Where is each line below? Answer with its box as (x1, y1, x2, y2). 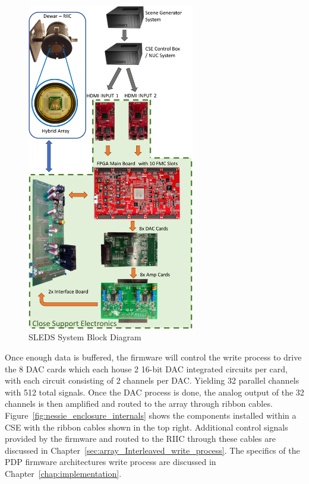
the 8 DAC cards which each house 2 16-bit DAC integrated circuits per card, (5, 362, 288, 375)
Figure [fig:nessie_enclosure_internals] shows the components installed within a (5, 409, 297, 421)
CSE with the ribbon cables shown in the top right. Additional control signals (5, 420, 288, 433)
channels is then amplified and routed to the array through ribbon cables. (5, 397, 273, 410)
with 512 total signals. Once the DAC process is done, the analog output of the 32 (5, 385, 304, 398)
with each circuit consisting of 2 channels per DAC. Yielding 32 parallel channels (5, 374, 299, 387)
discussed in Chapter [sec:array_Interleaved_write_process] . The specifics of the (5, 444, 300, 456)
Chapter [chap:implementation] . (5, 467, 122, 479)
